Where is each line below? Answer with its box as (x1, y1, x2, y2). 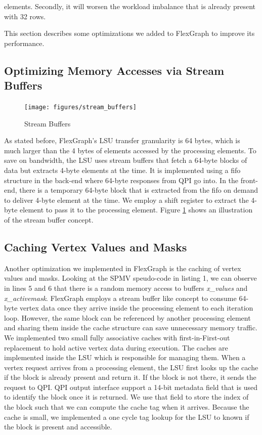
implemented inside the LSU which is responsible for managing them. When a (4, 352, 246, 363)
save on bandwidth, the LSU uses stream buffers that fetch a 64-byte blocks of (4, 155, 247, 165)
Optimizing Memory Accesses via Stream (4, 62, 225, 78)
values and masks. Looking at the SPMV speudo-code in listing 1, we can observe (4, 273, 257, 283)
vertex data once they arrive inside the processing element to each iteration (20, 302, 253, 313)
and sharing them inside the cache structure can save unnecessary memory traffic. (4, 322, 257, 333)
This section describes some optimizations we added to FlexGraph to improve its (4, 28, 255, 38)
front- (240, 175, 258, 185)
